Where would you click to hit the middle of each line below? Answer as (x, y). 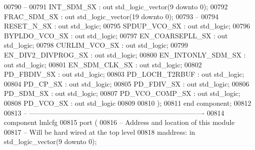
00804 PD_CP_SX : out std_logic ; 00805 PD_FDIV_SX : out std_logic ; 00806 (127, 83)
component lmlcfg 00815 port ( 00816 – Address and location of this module (119, 122)
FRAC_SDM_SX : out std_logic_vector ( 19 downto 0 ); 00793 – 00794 (111, 16)
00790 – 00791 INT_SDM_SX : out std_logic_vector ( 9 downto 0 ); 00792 (116, 6)
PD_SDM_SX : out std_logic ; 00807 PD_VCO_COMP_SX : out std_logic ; (122, 93)
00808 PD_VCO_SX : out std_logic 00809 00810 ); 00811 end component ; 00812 (128, 103)
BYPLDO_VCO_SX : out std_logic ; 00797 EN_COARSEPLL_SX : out (116, 35)
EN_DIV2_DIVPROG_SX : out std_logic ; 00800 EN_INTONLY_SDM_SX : (125, 54)
